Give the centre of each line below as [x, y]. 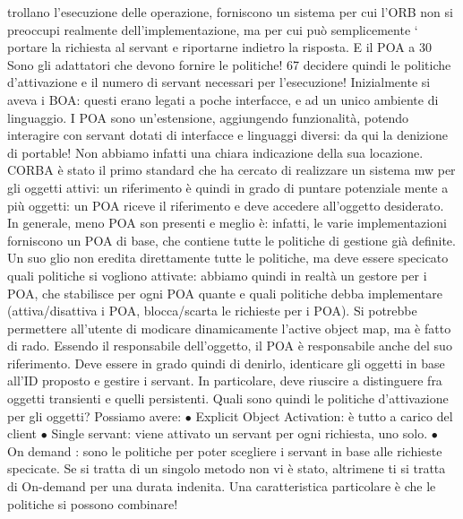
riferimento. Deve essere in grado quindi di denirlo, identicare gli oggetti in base [226, 363]
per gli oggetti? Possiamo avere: [94, 415]
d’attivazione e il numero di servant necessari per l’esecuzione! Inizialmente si [219, 82]
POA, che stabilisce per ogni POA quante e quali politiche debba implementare [225, 293]
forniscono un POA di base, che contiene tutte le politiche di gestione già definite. [231, 240]
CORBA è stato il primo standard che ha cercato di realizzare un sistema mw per [231, 170]
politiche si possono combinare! [93, 503]
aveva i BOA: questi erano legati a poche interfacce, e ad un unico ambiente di [223, 99]
